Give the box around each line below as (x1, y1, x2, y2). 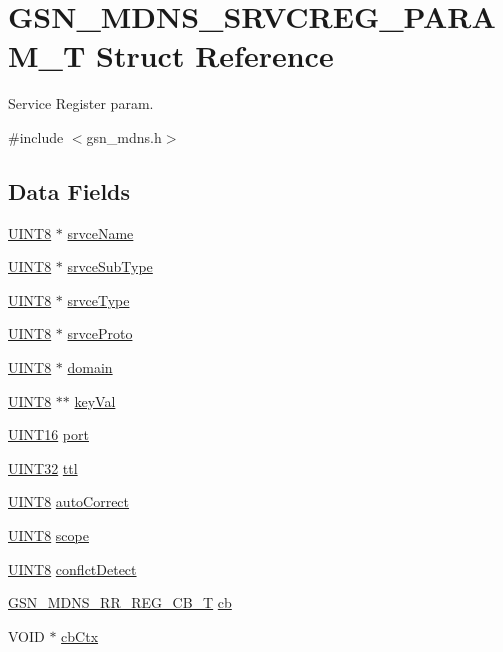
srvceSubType (67, 256, 153, 277)
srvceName (67, 222, 134, 243)
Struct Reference (96, 35, 334, 76)
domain (67, 357, 113, 378)
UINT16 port (8, 424, 89, 445)
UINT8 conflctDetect (8, 558, 137, 579)
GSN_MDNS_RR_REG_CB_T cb (8, 592, 232, 613)
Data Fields (8, 175, 131, 206)
